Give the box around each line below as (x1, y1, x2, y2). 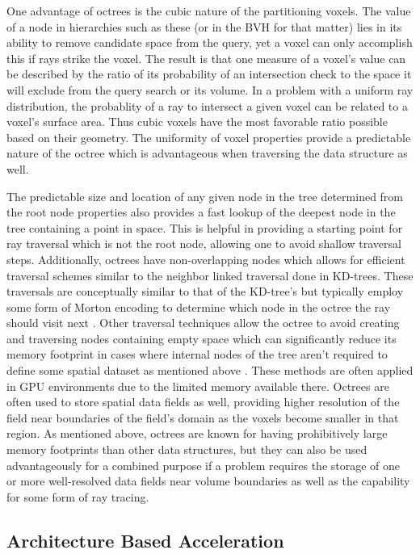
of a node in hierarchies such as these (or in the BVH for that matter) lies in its (6, 18, 402, 35)
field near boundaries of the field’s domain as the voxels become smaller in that (6, 409, 399, 426)
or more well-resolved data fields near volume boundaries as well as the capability (6, 472, 410, 489)
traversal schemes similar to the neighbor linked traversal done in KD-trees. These (6, 267, 414, 283)
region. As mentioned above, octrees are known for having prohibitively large (6, 425, 388, 442)
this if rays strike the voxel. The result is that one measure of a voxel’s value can (6, 49, 406, 66)
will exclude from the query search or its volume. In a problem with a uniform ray (6, 81, 414, 98)
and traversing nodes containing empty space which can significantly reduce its (6, 329, 397, 346)
